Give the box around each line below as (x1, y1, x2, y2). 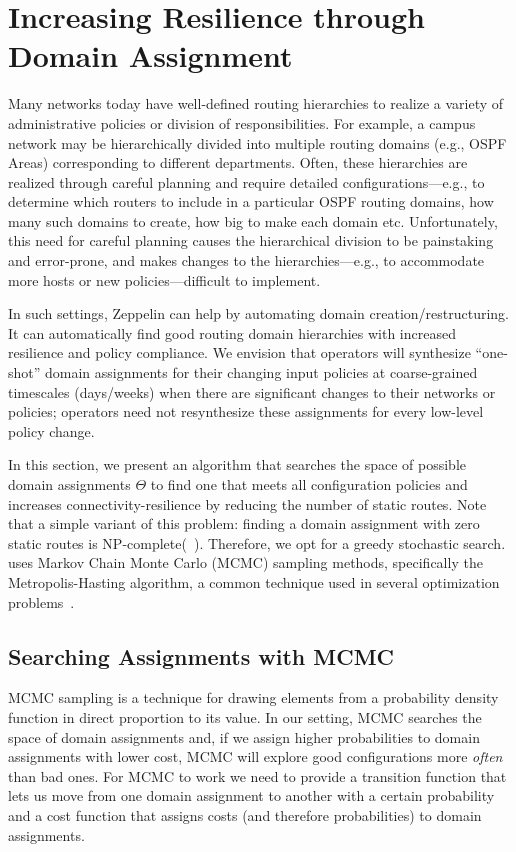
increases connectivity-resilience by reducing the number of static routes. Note (8, 493, 487, 514)
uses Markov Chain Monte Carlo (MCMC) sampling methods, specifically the (8, 552, 483, 573)
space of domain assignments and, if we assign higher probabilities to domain (8, 726, 480, 747)
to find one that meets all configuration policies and (150, 474, 468, 494)
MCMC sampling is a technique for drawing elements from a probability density (8, 687, 499, 708)
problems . (8, 591, 75, 612)
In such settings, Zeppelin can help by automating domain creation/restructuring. (8, 303, 510, 324)
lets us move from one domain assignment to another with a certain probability (8, 785, 495, 806)
